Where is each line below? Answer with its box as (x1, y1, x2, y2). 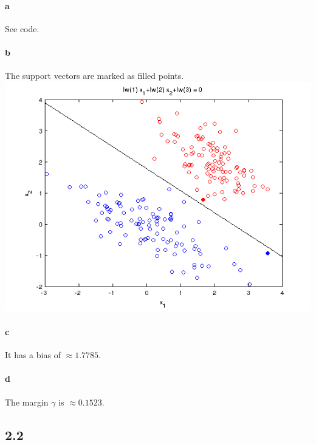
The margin (5, 395, 49, 408)
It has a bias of (5, 348, 61, 361)
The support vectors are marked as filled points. (5, 69, 184, 82)
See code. (5, 22, 39, 35)
